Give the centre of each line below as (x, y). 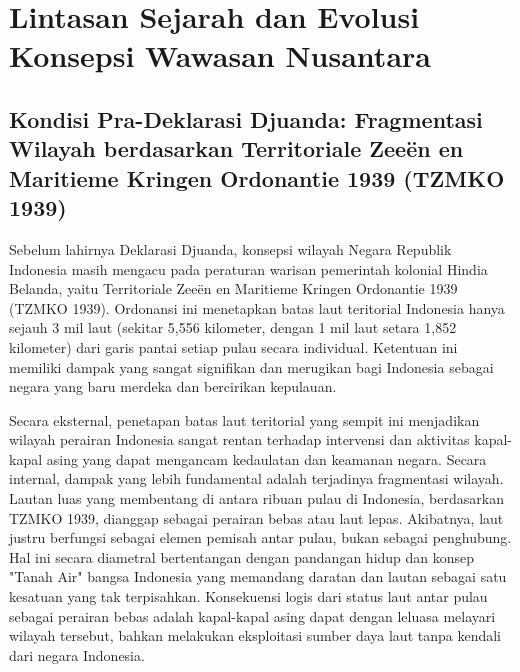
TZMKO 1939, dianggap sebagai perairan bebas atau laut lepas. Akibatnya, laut (256, 517)
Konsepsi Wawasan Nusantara (220, 55)
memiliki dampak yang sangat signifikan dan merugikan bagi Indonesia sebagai (251, 366)
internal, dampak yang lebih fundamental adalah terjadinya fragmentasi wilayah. (256, 478)
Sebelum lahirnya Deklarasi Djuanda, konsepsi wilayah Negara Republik (230, 248)
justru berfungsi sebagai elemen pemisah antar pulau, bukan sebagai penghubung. (260, 537)
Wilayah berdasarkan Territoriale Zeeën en (236, 148)
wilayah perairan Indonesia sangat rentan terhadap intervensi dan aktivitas (239, 439)
